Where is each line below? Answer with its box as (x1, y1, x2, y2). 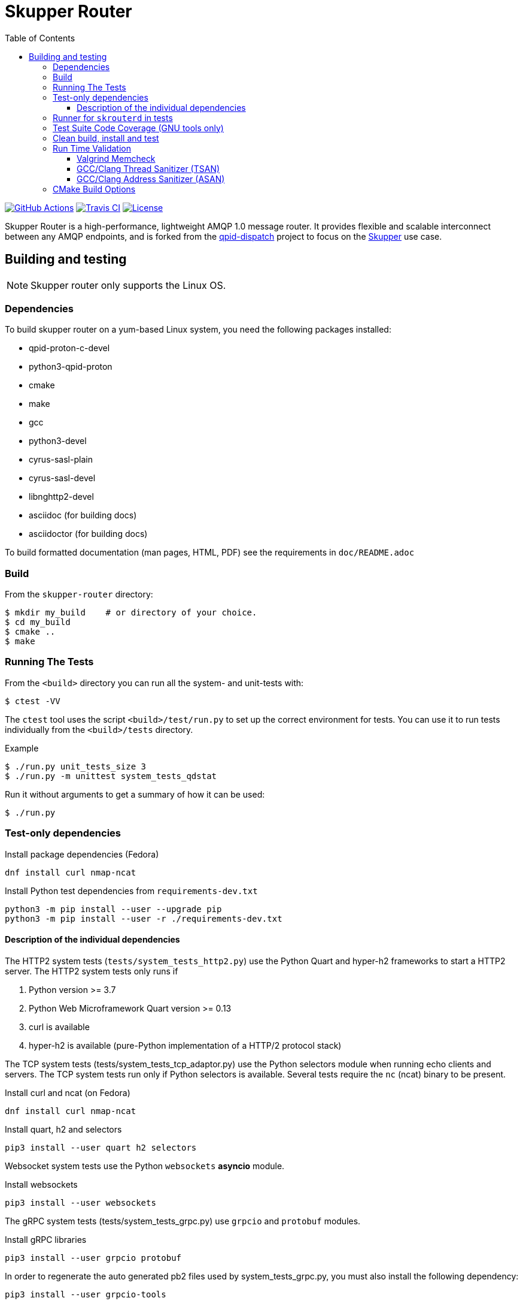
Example (5, 742, 39, 753)
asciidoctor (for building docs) (29, 529, 148, 539)
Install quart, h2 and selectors (5, 1124, 122, 1134)
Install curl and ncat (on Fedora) (5, 1087, 130, 1098)
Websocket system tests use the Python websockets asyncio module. (5, 1160, 285, 1171)
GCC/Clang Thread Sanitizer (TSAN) (77, 163, 220, 174)
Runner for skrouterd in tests (53, 112, 173, 123)
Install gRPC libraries (5, 1234, 87, 1245)
